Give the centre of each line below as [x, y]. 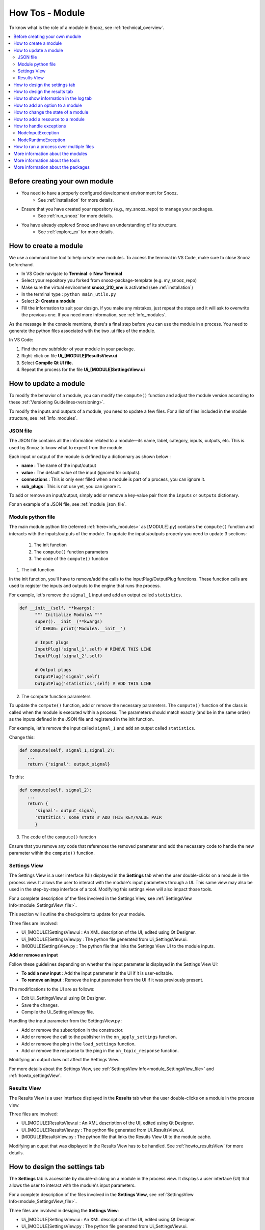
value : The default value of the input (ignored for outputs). [81, 472]
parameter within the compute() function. [52, 853]
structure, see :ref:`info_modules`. [43, 418]
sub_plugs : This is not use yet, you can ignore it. [71, 486]
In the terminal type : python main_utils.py [69, 294]
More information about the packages [52, 167]
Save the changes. [40, 1005]
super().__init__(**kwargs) [69, 622]
